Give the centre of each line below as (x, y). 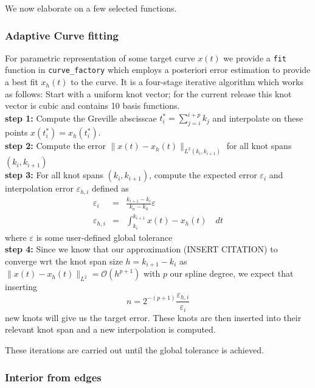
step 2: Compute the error (55, 146)
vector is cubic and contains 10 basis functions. (92, 106)
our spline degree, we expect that (232, 273)
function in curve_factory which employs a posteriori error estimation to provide (158, 70)
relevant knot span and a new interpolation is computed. (110, 329)
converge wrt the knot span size (64, 261)
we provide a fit (255, 57)
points (16, 132)
